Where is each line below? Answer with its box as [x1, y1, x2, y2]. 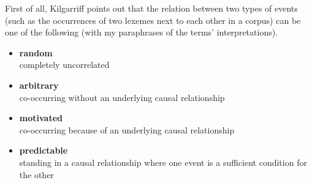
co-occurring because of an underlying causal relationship [19, 123, 235, 136]
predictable [19, 144, 68, 157]
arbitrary [19, 78, 59, 91]
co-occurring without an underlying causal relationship [19, 91, 225, 103]
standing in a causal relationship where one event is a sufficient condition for [19, 155, 307, 168]
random [19, 46, 53, 59]
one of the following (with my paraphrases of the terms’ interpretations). [5, 26, 278, 39]
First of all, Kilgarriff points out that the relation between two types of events [5, 2, 298, 14]
